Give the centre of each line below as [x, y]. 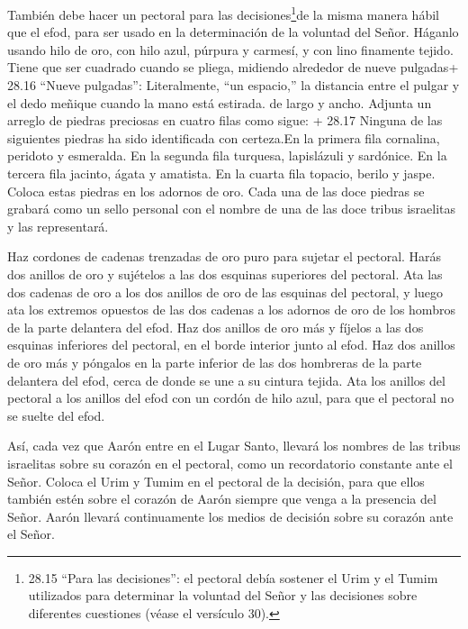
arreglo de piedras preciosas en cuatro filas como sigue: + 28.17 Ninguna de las [225, 120]
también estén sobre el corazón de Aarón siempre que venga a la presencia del [222, 499]
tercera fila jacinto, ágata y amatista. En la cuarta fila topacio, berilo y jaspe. [221, 173]
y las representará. [58, 226]
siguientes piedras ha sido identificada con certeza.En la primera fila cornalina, [224, 137]
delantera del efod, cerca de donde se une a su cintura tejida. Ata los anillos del [226, 380]
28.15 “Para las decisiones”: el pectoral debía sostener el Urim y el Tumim [233, 577]
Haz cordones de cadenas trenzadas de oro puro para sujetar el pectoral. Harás [225, 256]
